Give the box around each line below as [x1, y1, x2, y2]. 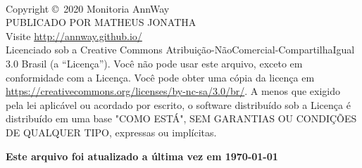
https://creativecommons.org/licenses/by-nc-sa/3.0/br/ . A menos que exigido [6, 84, 341, 98]
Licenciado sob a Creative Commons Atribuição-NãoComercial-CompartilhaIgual [6, 42, 355, 57]
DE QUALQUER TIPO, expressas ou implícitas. [6, 124, 217, 139]
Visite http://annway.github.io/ [6, 28, 142, 43]
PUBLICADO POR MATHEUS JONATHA [6, 15, 196, 30]
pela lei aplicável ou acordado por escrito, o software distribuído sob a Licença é [6, 97, 351, 112]
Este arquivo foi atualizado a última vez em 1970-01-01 [6, 148, 278, 163]
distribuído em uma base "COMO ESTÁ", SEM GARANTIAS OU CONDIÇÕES [6, 111, 357, 126]
